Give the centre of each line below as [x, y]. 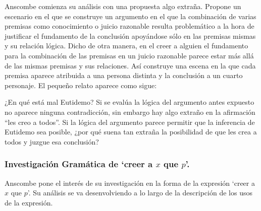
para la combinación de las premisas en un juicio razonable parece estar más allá [129, 55]
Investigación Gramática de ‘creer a [79, 164]
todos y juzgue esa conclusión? [52, 141]
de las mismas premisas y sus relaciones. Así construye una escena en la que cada [130, 65]
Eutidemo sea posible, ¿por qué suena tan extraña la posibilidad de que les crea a [131, 132]
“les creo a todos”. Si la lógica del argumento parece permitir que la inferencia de [130, 122]
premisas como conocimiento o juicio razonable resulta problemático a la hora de [129, 26]
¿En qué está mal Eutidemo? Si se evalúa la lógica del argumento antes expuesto [129, 102]
